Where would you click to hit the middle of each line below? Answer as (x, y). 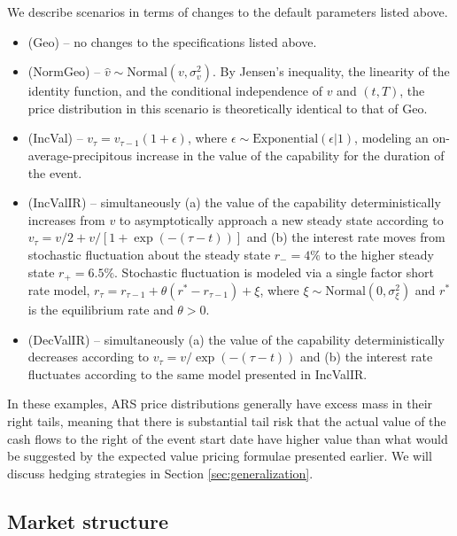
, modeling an (391, 138)
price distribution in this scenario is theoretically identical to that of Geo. (228, 108)
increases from (66, 219)
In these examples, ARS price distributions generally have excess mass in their (220, 404)
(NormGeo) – (64, 71)
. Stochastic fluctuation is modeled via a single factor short (274, 272)
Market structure (88, 520)
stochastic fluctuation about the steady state (149, 254)
